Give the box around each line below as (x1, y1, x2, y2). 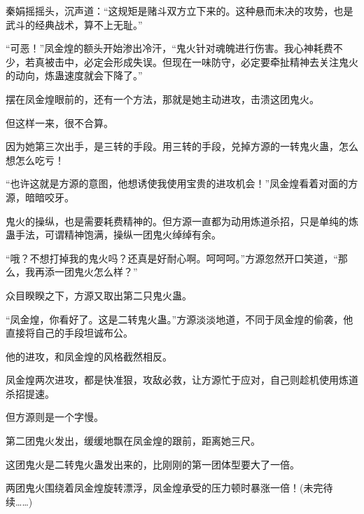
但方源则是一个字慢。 (6, 410, 104, 424)
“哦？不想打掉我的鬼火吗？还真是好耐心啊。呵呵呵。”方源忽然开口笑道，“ (6, 250, 338, 265)
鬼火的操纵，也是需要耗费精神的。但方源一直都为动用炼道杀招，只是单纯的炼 (6, 213, 358, 228)
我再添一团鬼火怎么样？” (24, 264, 138, 279)
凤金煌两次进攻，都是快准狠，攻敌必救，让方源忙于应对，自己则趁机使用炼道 (6, 372, 358, 387)
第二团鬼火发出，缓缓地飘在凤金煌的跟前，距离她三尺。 (6, 433, 260, 448)
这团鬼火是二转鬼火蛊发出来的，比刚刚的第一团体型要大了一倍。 (6, 456, 300, 471)
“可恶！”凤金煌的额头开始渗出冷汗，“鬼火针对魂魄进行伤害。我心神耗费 (6, 41, 333, 55)
